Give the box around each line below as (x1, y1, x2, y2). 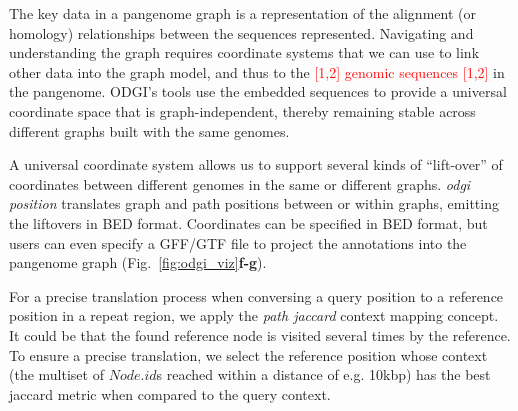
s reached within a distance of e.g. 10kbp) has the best (156, 364, 491, 385)
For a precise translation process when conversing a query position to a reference (9, 285, 504, 306)
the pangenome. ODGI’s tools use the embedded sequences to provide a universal (9, 81, 507, 102)
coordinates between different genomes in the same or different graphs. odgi (9, 173, 471, 194)
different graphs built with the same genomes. (9, 120, 290, 141)
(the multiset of (9, 364, 104, 385)
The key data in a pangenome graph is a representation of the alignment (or (9, 3, 476, 23)
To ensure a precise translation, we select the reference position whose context (9, 344, 488, 365)
